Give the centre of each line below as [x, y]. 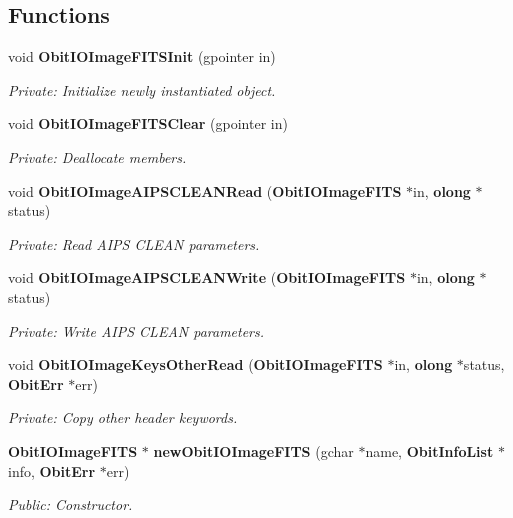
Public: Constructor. [70, 504]
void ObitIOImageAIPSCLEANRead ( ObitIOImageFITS [205, 190]
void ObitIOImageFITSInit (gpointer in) [142, 56]
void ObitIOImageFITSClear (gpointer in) [148, 123]
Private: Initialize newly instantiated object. [142, 89]
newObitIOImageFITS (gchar [253, 450]
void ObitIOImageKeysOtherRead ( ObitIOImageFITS [195, 364]
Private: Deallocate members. [97, 156]
